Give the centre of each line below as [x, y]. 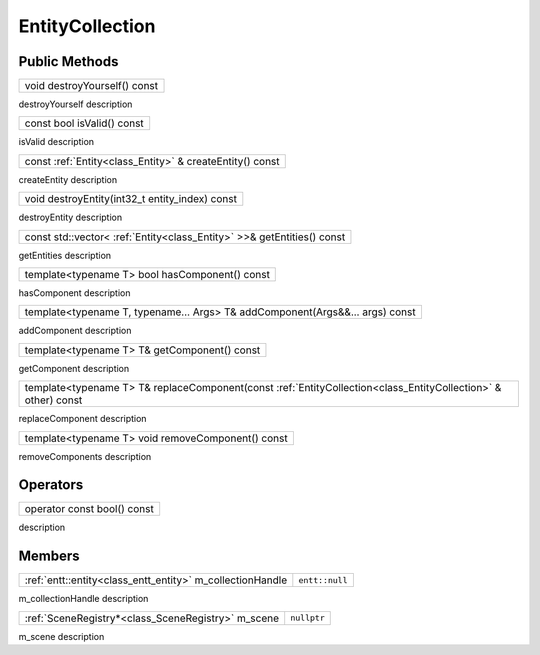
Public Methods [68, 61]
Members [49, 556]
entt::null [323, 580]
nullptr [307, 618]
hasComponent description [74, 293]
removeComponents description [85, 456]
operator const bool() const [89, 509]
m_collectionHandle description [83, 599]
